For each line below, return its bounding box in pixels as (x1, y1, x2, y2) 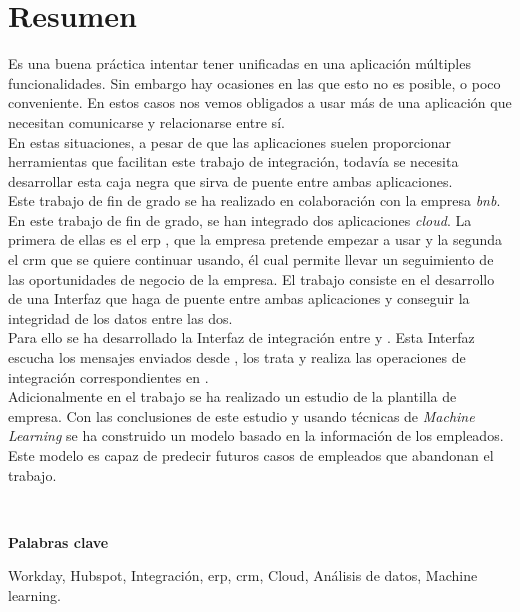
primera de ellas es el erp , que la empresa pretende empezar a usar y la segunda (8, 229, 503, 250)
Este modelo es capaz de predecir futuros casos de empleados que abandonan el (8, 445, 494, 465)
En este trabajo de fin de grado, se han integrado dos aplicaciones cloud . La (8, 209, 472, 230)
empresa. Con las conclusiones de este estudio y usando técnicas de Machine (8, 405, 475, 426)
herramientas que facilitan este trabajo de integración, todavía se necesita (8, 151, 459, 172)
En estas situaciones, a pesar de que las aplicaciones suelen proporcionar (8, 131, 452, 152)
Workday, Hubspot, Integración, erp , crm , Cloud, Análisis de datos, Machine (8, 565, 478, 586)
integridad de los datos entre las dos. (8, 307, 233, 328)
